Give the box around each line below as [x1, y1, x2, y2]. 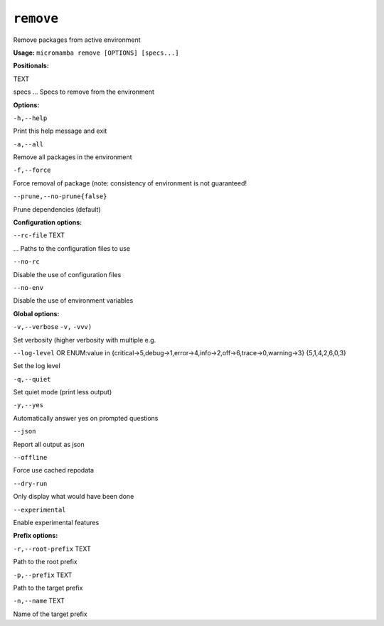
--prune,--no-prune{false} [13, 193, 107, 200]
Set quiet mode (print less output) [13, 388, 112, 396]
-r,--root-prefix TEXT [13, 544, 92, 553]
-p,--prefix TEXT [13, 571, 73, 579]
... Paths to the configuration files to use [13, 244, 131, 252]
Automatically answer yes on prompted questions [13, 414, 159, 422]
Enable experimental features [13, 519, 100, 527]
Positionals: [13, 61, 49, 70]
